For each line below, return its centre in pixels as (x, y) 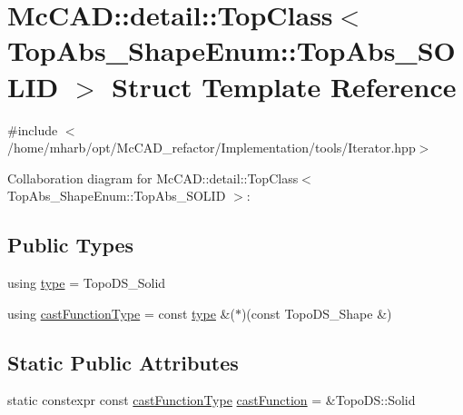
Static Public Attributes (123, 362)
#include (33, 129)
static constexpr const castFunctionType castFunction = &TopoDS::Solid (212, 400)
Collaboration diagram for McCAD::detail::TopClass (153, 178)
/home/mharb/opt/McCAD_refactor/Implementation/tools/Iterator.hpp (212, 148)
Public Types (71, 245)
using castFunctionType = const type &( (121, 313)
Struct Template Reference (284, 86)
